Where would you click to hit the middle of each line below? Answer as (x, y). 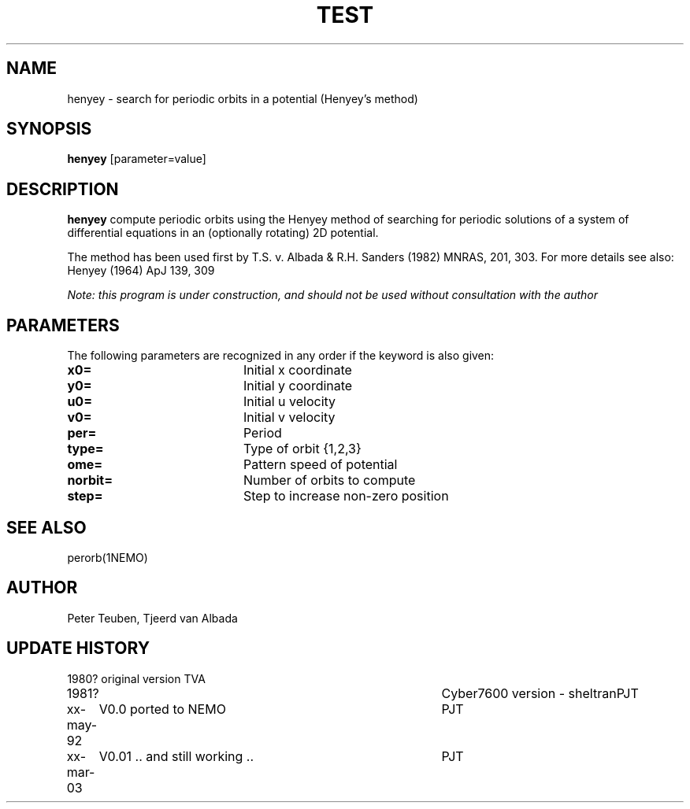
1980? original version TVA (136, 678)
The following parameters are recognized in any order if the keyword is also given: (281, 356)
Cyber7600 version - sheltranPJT (540, 693)
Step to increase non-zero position (346, 496)
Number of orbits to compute (329, 480)
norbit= (90, 480)
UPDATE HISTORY (78, 648)
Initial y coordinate (298, 386)
